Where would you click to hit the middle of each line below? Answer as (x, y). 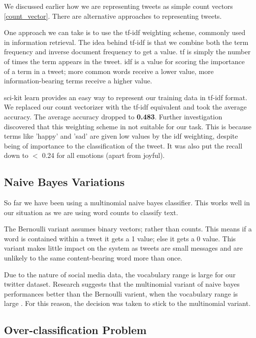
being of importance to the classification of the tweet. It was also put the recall (123, 145)
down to (16, 155)
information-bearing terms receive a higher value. (78, 81)
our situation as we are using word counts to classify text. (91, 212)
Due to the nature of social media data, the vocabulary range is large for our (120, 274)
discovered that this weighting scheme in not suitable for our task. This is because (128, 126)
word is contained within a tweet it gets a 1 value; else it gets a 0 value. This (120, 238)
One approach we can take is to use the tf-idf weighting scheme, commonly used (125, 32)
